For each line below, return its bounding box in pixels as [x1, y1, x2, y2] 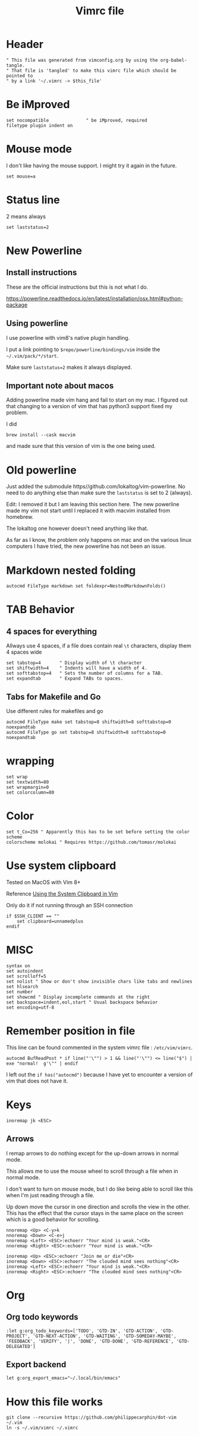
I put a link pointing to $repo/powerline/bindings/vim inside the [6, 346, 160, 353]
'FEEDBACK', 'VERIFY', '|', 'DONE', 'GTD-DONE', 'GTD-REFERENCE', [6, 1338, 174, 1344]
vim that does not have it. [6, 1077, 68, 1084]
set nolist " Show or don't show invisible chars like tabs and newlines [6, 979, 193, 984]
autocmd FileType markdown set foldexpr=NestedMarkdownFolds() [6, 583, 166, 589]
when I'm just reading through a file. [6, 1191, 95, 1198]
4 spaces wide [6, 649, 43, 656]
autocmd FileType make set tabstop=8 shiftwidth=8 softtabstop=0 [6, 719, 171, 725]
